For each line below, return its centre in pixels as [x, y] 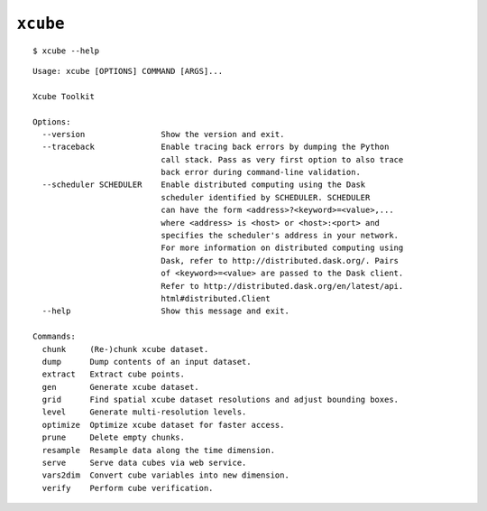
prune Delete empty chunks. [113, 437]
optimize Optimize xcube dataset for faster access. [163, 425]
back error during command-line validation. [261, 172]
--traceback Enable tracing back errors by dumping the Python [216, 147]
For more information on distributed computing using [282, 248]
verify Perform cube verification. [128, 488]
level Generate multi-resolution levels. [144, 412]
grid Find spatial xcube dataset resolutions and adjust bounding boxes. [221, 400]
